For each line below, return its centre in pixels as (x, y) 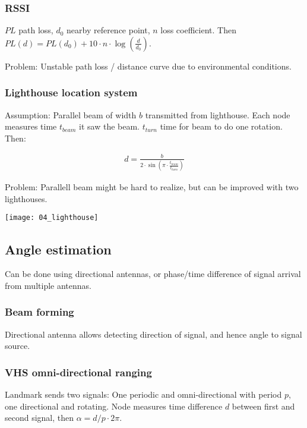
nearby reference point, (108, 30)
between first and (263, 406)
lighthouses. (26, 198)
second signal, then (39, 418)
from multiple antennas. (48, 285)
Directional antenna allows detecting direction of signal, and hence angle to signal (153, 334)
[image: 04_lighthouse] (52, 218)
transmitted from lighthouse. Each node (218, 114)
